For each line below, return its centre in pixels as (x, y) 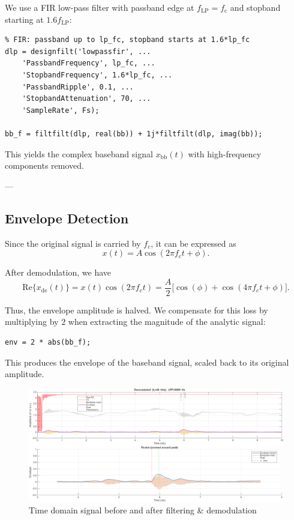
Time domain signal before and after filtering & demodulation (143, 510)
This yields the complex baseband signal (79, 153)
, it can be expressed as (193, 243)
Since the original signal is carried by (73, 243)
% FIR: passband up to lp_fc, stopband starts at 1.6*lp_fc (127, 40)
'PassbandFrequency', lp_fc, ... (88, 63)
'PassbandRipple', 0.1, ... (78, 87)
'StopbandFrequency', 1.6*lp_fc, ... (97, 75)
